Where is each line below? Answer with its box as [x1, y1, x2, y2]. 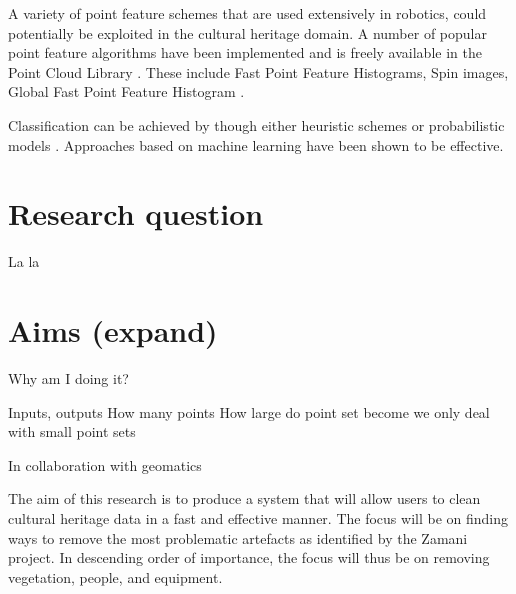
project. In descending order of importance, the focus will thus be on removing [8, 547, 490, 568]
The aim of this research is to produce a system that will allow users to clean [8, 488, 481, 509]
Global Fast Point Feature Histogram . [8, 81, 245, 102]
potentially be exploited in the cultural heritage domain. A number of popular [8, 22, 487, 43]
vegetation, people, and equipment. [8, 566, 223, 587]
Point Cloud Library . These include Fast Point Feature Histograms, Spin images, [8, 61, 509, 82]
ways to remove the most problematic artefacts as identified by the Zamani [8, 527, 468, 548]
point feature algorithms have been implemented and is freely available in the [8, 42, 482, 63]
